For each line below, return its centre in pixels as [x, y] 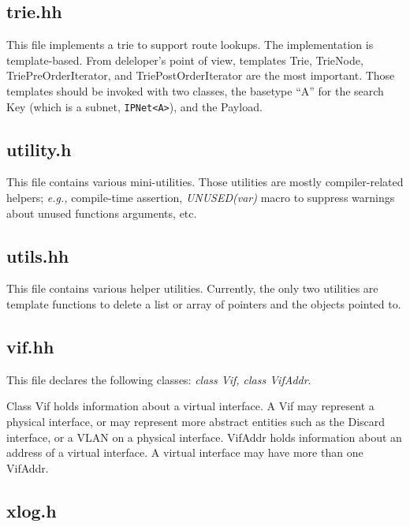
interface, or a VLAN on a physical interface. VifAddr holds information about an [204, 437]
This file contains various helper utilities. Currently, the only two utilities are [192, 288]
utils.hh [38, 255]
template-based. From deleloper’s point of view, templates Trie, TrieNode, [185, 60]
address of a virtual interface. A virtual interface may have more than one [185, 452]
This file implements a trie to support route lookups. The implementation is [190, 45]
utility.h [39, 149]
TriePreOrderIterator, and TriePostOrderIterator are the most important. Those [201, 75]
